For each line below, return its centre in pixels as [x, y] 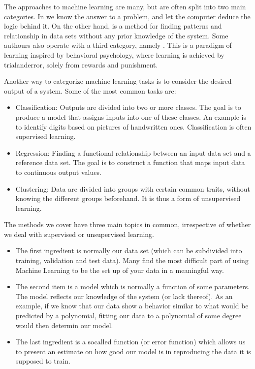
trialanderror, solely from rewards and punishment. [81, 64]
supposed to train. [43, 361]
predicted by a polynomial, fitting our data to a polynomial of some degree [128, 316]
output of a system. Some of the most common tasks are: [90, 90]
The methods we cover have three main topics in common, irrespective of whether [127, 224]
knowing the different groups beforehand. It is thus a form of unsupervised [128, 198]
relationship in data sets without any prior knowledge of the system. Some [116, 35]
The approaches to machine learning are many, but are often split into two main [125, 6]
